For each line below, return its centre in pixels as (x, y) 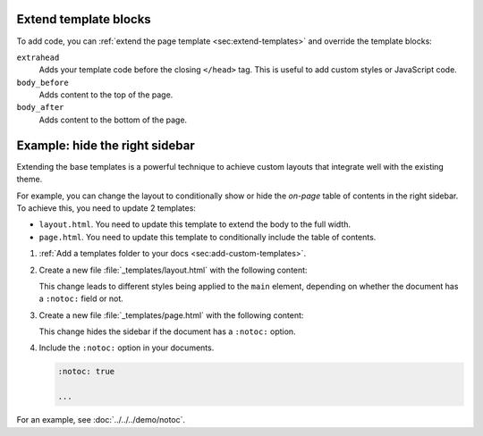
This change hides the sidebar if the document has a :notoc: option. (167, 331)
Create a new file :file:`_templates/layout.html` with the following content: (173, 270)
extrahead (38, 57)
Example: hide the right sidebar (106, 145)
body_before (42, 82)
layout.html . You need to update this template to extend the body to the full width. (195, 224)
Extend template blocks (84, 19)
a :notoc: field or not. (81, 298)
